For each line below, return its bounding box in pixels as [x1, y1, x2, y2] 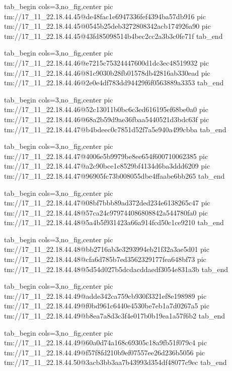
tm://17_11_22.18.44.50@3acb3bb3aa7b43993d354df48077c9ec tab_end [4, 357, 227, 367]
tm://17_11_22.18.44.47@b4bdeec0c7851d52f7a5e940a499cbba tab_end [4, 124, 226, 134]
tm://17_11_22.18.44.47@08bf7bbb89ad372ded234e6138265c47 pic [4, 197, 210, 208]
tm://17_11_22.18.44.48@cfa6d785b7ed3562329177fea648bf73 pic [4, 254, 206, 264]
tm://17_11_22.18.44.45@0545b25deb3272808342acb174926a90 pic [4, 21, 211, 31]
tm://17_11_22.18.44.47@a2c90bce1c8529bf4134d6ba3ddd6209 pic [4, 161, 210, 171]
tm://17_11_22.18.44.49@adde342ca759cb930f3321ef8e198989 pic [4, 290, 207, 301]
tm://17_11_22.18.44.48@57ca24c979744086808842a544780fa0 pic [4, 207, 208, 218]
